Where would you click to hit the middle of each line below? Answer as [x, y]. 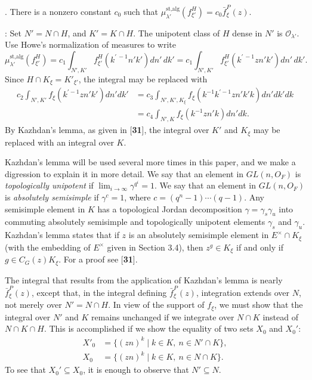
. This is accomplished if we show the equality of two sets [149, 328]
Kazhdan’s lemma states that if [62, 235]
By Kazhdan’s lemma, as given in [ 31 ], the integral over [107, 130]
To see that [25, 370]
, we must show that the [259, 305]
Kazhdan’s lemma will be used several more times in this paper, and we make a [150, 162]
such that [141, 11]
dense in [247, 33]
